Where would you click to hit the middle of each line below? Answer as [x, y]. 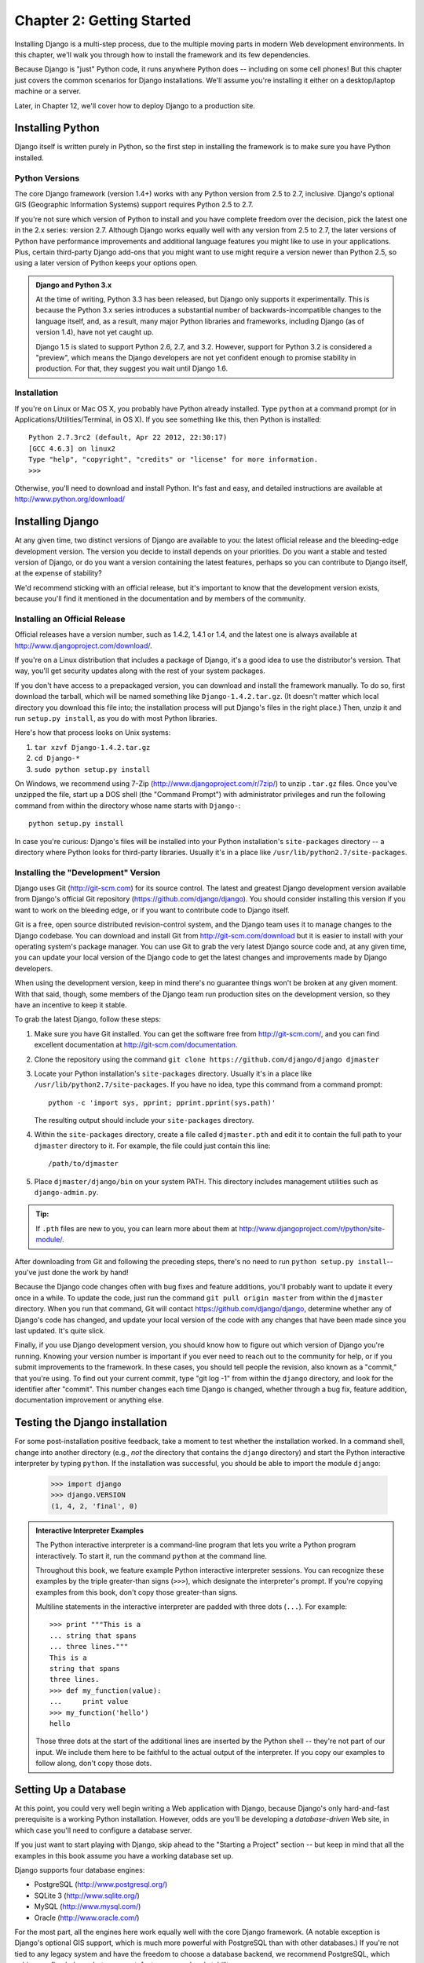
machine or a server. [48, 91]
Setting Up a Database [70, 1789]
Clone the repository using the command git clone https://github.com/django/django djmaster [207, 1059]
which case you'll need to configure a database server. [103, 1830]
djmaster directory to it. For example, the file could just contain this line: [152, 1146]
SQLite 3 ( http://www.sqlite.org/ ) [87, 1895]
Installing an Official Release [70, 619]
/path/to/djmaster [84, 1164]
